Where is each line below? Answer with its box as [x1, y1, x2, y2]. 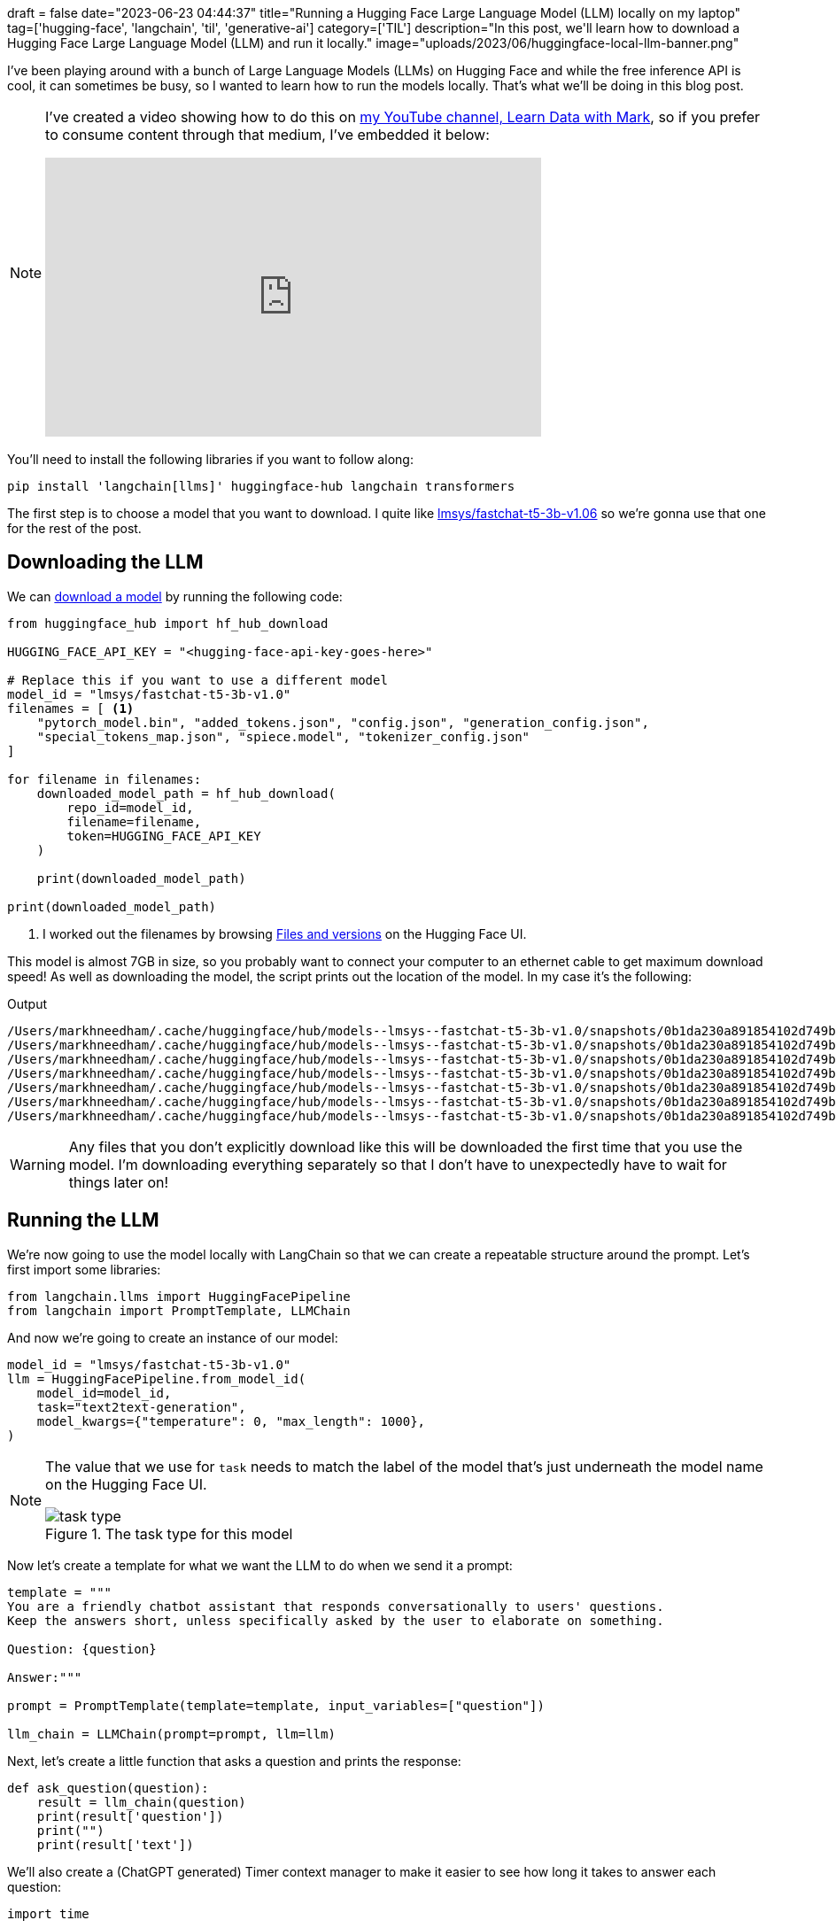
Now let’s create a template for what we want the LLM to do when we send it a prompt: [7, 1557, 513, 1573]
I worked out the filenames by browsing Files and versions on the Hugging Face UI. [43, 925, 527, 941]
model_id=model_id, [36, 1385, 172, 1400]
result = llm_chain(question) [36, 1794, 246, 1809]
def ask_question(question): [7, 1780, 209, 1795]
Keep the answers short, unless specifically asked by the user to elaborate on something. [7, 1613, 664, 1628]
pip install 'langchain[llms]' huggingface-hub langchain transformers [7, 479, 515, 493]
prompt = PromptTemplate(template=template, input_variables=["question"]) [7, 1698, 545, 1713]
